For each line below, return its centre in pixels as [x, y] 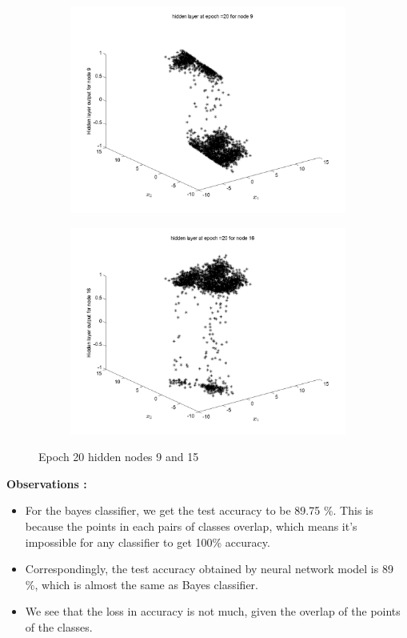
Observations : [47, 483]
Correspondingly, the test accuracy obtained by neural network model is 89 [209, 569]
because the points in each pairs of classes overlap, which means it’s [191, 526]
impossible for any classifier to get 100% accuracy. [148, 542]
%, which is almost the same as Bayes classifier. [142, 584]
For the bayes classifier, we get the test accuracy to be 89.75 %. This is [199, 510]
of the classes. [59, 626]
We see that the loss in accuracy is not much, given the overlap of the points [213, 611]
